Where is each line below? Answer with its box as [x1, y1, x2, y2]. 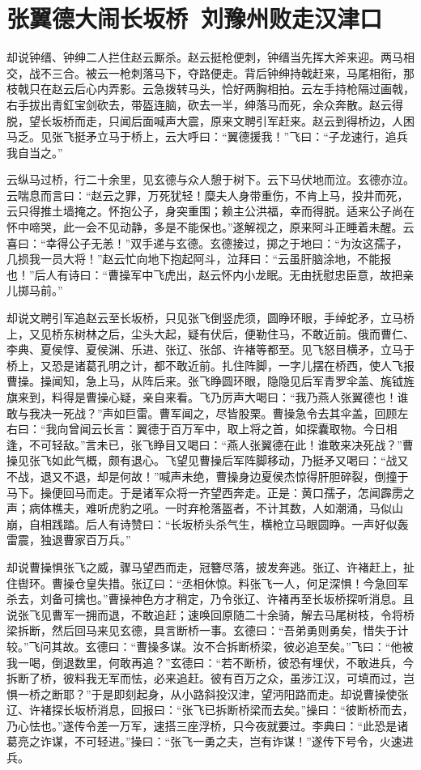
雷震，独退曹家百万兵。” [6, 531, 131, 548]
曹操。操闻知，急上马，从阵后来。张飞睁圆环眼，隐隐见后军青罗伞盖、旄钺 [6, 372, 403, 389]
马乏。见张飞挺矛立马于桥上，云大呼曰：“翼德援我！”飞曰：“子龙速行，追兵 [6, 128, 408, 145]
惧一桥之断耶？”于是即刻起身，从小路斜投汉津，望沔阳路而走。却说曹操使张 [6, 685, 409, 702]
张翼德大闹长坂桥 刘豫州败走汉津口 [6, 2, 383, 35]
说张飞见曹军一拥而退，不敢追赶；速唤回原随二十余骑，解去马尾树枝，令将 [6, 606, 403, 623]
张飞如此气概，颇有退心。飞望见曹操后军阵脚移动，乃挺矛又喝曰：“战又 [28, 452, 409, 469]
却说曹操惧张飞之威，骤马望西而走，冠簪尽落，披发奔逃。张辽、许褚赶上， [6, 558, 403, 575]
